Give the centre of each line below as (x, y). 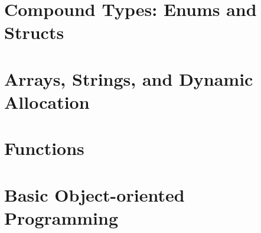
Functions (44, 148)
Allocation (47, 101)
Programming (61, 217)
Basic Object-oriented (94, 194)
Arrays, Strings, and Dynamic (129, 78)
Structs (34, 32)
